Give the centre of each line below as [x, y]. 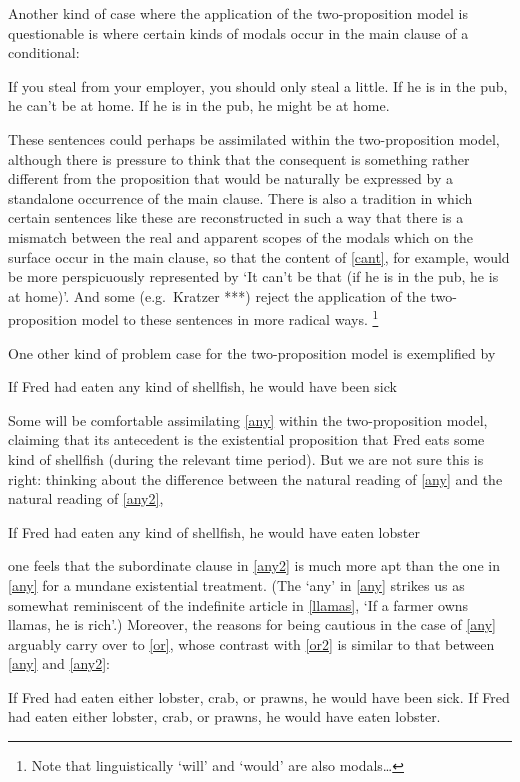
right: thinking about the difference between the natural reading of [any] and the [255, 478]
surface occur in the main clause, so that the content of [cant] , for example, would [259, 256]
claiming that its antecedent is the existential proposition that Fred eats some [246, 439]
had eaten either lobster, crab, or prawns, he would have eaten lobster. [224, 716]
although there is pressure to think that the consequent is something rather [239, 158]
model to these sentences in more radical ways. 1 [230, 317]
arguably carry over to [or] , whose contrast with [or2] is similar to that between [251, 643]
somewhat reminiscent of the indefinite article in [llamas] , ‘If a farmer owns [238, 604]
